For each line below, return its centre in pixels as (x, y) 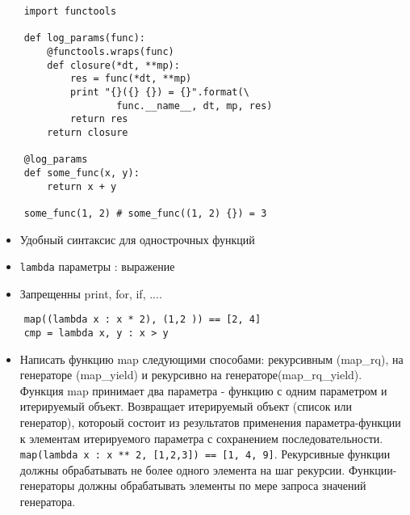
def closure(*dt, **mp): (113, 65)
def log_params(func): (84, 38)
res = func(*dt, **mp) (131, 79)
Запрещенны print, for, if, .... (91, 293)
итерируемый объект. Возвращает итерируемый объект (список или (186, 406)
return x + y (82, 186)
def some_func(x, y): (82, 173)
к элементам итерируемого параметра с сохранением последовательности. (201, 438)
